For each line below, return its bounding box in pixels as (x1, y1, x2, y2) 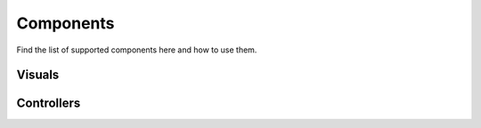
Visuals (16, 68, 60, 83)
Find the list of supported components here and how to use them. (16, 44, 257, 55)
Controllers (16, 96, 81, 111)
